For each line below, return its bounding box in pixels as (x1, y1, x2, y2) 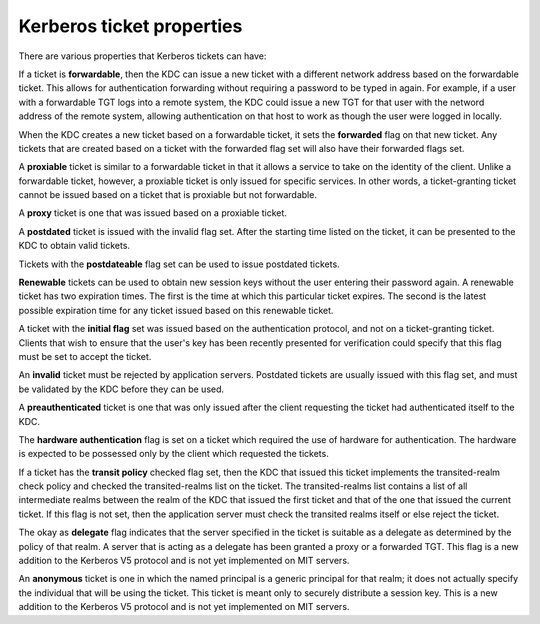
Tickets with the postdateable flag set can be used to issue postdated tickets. (18, 258, 340, 270)
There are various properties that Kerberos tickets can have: (18, 50, 267, 62)
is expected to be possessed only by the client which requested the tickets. (18, 448, 329, 460)
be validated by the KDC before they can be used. (18, 383, 225, 395)
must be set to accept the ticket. (18, 350, 152, 362)
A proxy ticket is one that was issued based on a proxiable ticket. (18, 207, 287, 219)
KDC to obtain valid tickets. (18, 240, 130, 252)
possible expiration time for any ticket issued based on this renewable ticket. (18, 304, 334, 316)
